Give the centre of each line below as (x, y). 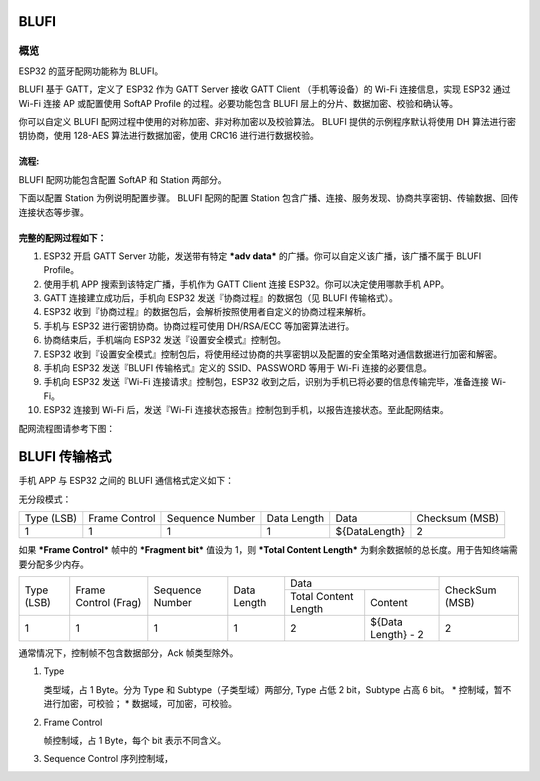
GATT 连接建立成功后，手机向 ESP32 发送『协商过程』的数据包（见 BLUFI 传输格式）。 (221, 298)
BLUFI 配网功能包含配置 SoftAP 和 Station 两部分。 (122, 179)
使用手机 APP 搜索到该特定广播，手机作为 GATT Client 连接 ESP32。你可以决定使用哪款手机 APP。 (246, 284)
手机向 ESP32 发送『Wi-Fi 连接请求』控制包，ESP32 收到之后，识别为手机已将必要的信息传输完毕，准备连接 (266, 382)
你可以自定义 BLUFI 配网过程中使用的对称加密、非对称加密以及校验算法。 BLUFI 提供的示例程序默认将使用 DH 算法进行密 (267, 121)
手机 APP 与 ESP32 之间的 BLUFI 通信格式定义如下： (126, 481)
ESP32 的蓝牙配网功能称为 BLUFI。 (91, 71)
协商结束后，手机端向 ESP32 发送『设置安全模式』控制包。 (165, 340)
